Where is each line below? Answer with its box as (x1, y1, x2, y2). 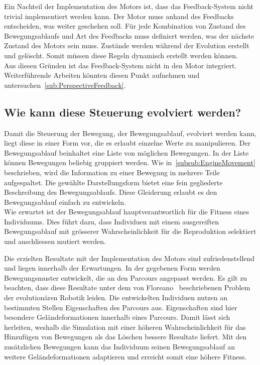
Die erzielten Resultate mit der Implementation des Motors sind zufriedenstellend (4, 253, 255, 263)
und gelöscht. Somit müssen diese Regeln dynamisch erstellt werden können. (4, 50, 238, 60)
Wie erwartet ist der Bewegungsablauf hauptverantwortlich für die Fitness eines (4, 206, 249, 217)
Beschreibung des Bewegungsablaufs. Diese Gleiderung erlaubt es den (4, 187, 217, 197)
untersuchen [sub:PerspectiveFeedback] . (4, 79, 126, 90)
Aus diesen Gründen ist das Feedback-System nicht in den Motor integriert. (4, 60, 237, 70)
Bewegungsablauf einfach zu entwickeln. (4, 196, 126, 207)
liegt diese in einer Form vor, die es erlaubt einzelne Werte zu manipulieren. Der (4, 138, 251, 148)
